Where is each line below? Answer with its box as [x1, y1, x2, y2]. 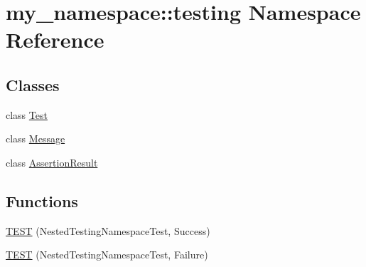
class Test [6, 107, 48, 122]
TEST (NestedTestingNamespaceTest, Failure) [6, 247, 208, 262]
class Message [6, 131, 65, 146]
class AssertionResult [6, 155, 98, 169]
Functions [6, 189, 78, 211]
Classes [6, 73, 60, 95]
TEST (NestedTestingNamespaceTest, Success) [6, 223, 210, 238]
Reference [6, 25, 104, 54]
